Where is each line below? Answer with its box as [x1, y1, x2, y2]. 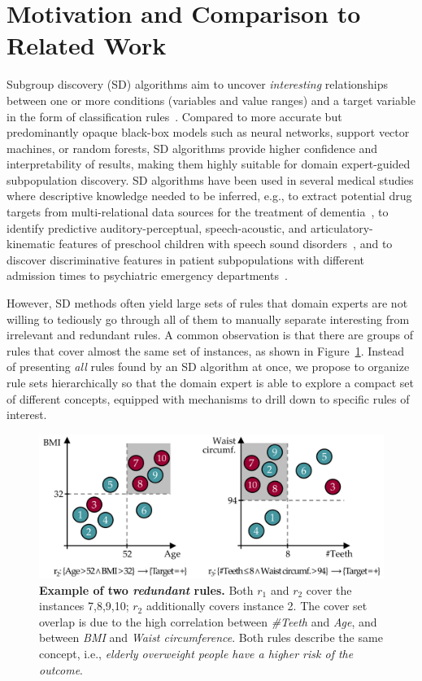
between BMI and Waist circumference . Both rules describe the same [39, 629, 383, 646]
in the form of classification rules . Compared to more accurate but [7, 107, 342, 124]
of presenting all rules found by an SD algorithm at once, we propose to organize [7, 358, 410, 375]
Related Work [7, 28, 167, 62]
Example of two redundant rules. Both [39, 581, 254, 598]
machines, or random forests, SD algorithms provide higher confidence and [7, 139, 378, 156]
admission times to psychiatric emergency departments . [7, 267, 288, 284]
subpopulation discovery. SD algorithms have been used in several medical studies [7, 171, 414, 188]
